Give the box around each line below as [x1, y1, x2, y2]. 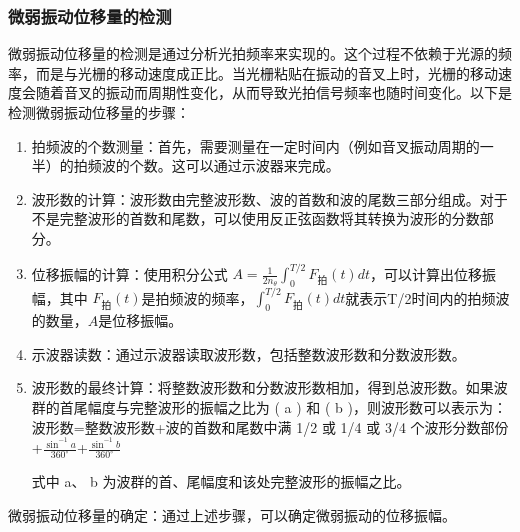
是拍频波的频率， [141, 287, 254, 308]
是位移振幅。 [98, 310, 183, 331]
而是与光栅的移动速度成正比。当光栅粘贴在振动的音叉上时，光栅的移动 [35, 62, 498, 83]
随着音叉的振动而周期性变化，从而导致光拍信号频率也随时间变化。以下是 [35, 82, 512, 103]
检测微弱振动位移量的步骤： [8, 102, 190, 122]
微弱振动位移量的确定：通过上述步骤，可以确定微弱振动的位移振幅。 [8, 504, 456, 525]
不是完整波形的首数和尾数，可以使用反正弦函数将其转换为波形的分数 [31, 208, 480, 229]
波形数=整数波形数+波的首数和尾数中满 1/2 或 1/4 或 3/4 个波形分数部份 [31, 416, 509, 437]
